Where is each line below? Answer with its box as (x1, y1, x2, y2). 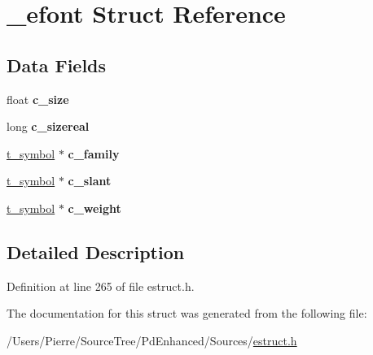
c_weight (68, 199, 121, 216)
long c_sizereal (7, 118, 90, 135)
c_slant (68, 172, 112, 189)
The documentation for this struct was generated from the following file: (7, 305, 367, 322)
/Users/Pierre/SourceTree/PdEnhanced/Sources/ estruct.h (7, 331, 297, 349)
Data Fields (7, 52, 107, 77)
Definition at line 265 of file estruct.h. (7, 277, 195, 294)
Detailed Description (7, 239, 185, 264)
